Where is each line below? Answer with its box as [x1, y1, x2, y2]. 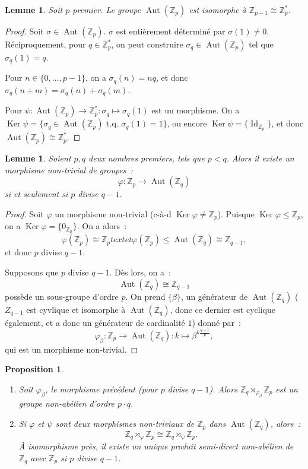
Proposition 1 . [5, 363, 63, 375]
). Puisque [217, 208, 255, 220]
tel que [249, 38, 274, 50]
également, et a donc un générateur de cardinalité [5, 316, 185, 328]
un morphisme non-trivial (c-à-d [55, 208, 172, 220]
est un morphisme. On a [151, 104, 240, 116]
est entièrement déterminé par [116, 25, 226, 37]
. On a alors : [77, 220, 127, 232]
